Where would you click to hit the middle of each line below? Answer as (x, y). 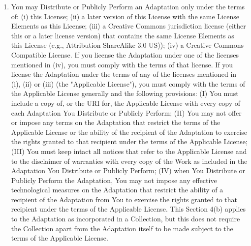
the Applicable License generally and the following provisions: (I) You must (125, 93)
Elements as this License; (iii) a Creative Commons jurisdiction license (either (128, 26)
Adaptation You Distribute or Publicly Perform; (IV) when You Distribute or (128, 170)
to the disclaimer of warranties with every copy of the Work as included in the (129, 161)
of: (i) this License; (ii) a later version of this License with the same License (125, 16)
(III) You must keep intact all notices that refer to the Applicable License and (129, 151)
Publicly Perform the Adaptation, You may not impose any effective (114, 180)
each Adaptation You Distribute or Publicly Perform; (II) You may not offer (126, 112)
